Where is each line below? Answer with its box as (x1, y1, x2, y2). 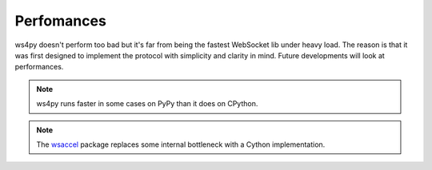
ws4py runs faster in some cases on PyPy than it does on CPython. (36, 99, 258, 109)
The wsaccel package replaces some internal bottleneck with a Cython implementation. (36, 140, 326, 149)
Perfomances (14, 12, 107, 30)
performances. (14, 62, 64, 72)
